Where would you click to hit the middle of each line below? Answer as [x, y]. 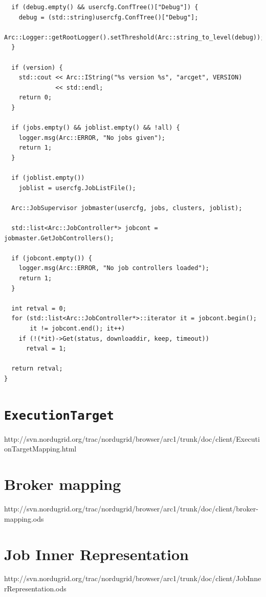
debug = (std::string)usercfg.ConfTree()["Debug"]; [108, 17]
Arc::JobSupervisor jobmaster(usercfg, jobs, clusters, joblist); [127, 208]
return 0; [35, 98]
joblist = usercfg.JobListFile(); [77, 188]
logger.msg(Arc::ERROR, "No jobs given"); [92, 138]
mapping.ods [24, 518]
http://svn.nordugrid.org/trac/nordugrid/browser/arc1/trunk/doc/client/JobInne [133, 578]
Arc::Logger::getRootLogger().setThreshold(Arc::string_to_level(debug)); [134, 37]
